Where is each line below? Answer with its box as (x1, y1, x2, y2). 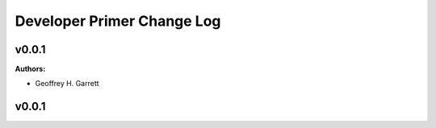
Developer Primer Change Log (15, 12, 221, 30)
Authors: (15, 64, 46, 74)
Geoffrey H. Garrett (35, 79, 100, 89)
